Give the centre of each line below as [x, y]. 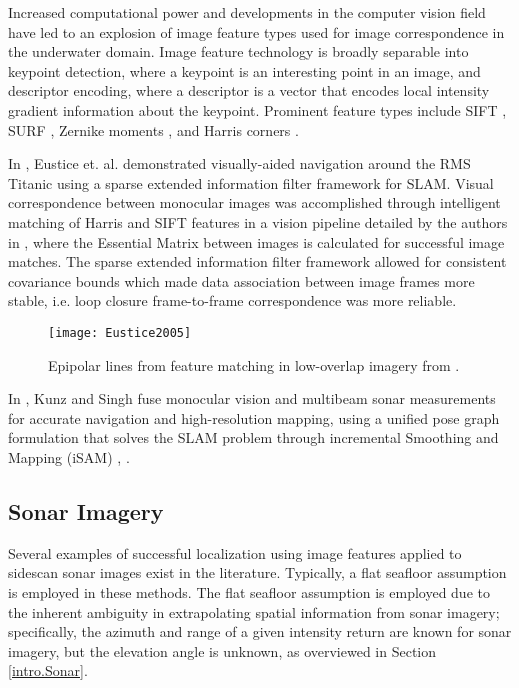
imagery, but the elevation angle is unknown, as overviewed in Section [222, 650]
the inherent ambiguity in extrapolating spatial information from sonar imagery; [254, 611]
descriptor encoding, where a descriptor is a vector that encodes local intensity [249, 90]
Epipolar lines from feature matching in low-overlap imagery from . [254, 364]
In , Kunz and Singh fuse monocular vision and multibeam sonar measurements [252, 398]
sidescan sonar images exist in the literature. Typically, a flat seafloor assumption [257, 572]
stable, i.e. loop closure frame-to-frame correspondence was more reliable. [232, 300]
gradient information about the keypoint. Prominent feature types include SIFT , [257, 109]
